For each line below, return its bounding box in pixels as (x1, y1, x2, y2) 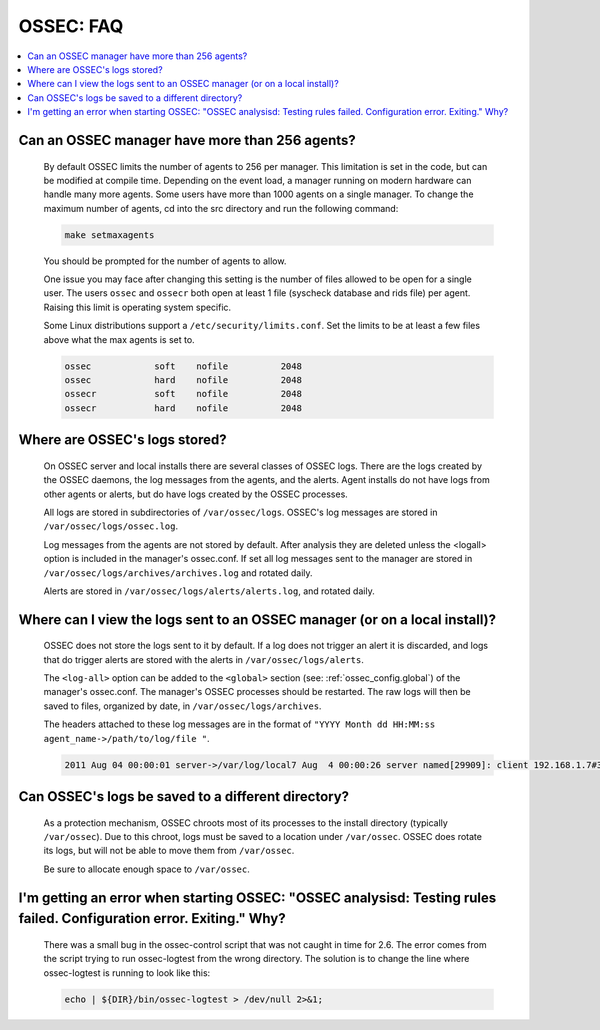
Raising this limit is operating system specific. (43, 301, 232, 313)
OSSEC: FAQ (18, 15, 124, 37)
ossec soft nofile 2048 (64, 360, 302, 372)
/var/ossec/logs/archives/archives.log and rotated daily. (43, 566, 314, 579)
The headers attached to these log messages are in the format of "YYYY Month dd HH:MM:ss (43, 718, 436, 730)
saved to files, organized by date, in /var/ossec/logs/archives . (43, 700, 322, 712)
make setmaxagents (64, 229, 155, 240)
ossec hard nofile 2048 (64, 374, 302, 385)
